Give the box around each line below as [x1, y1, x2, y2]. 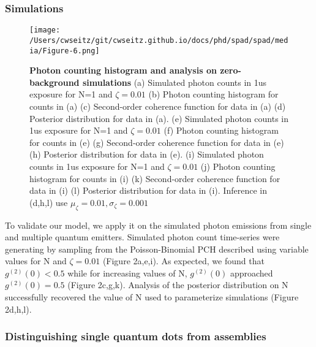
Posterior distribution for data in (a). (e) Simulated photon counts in [29, 112, 288, 124]
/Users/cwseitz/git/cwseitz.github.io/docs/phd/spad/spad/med [29, 36, 288, 45]
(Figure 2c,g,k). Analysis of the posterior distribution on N [67, 278, 288, 291]
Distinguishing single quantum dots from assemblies [5, 329, 266, 344]
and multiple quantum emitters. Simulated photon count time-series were [5, 231, 280, 243]
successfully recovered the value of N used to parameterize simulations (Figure [5, 291, 299, 303]
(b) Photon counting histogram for [148, 88, 279, 101]
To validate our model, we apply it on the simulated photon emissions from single [5, 218, 312, 231]
